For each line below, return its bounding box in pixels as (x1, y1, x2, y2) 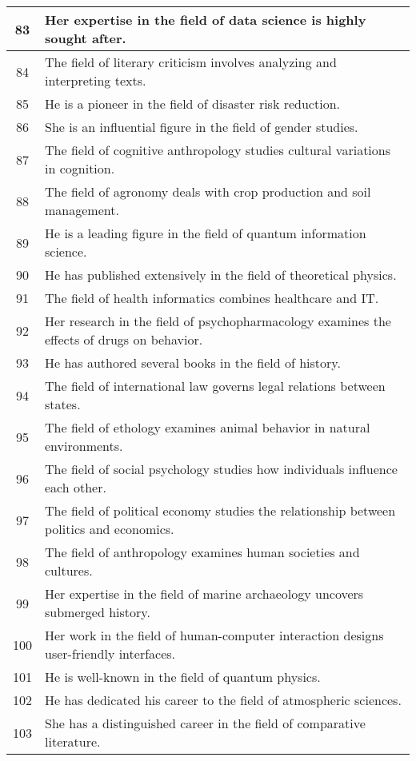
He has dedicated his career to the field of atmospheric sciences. (45, 691, 402, 709)
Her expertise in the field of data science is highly (45, 10, 366, 29)
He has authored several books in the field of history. (45, 353, 341, 372)
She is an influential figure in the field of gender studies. (45, 118, 358, 136)
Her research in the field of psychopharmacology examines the (45, 312, 391, 330)
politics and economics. (45, 520, 174, 538)
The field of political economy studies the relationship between (45, 501, 396, 520)
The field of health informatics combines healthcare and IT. (45, 289, 379, 307)
